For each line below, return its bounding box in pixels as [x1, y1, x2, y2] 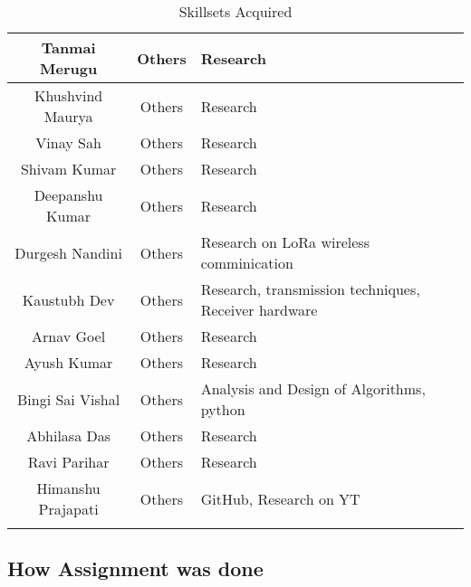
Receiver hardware [200, 299, 318, 320]
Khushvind [34, 85, 103, 106]
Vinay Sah [35, 132, 101, 153]
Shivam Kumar [20, 158, 117, 179]
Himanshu [36, 478, 101, 498]
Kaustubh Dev [22, 289, 115, 310]
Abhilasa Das [26, 425, 111, 446]
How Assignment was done [7, 554, 264, 582]
